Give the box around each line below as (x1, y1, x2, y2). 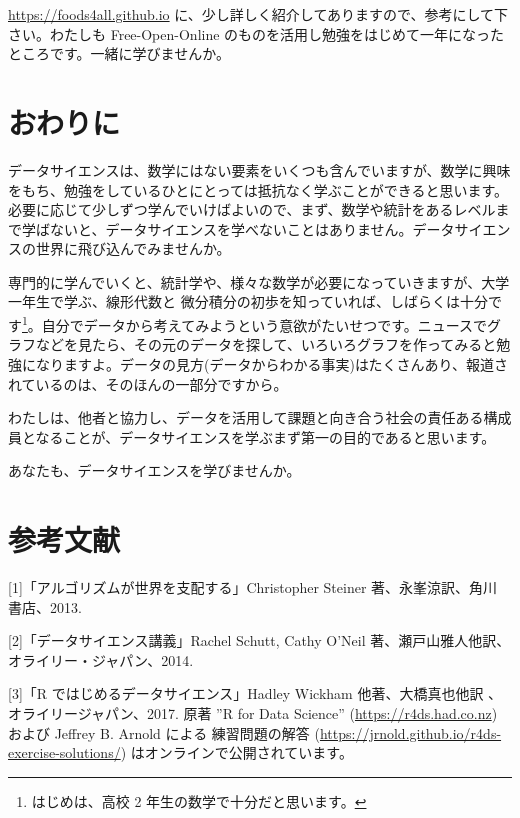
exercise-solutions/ (8, 742, 121, 763)
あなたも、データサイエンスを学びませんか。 (8, 460, 301, 481)
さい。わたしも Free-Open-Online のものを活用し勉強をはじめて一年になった (8, 23, 505, 44)
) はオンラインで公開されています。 (120, 742, 353, 763)
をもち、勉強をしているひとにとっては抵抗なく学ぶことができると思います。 (8, 179, 509, 200)
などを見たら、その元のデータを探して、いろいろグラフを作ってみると (35, 334, 497, 355)
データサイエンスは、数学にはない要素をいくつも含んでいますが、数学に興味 (8, 159, 511, 180)
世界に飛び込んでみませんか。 (35, 238, 231, 259)
